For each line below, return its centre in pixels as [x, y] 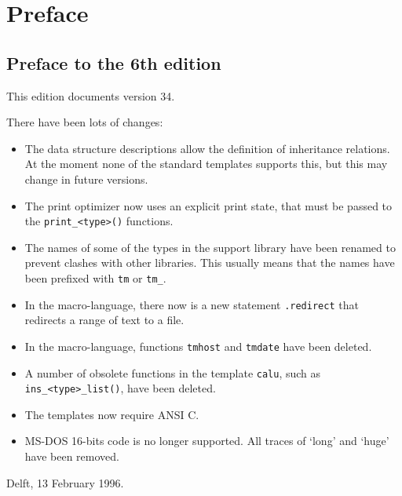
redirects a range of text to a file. [104, 320]
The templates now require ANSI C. [112, 414]
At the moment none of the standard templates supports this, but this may [206, 164]
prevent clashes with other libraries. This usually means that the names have [210, 263]
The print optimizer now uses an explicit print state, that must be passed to [208, 205]
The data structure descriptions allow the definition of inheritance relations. [207, 148]
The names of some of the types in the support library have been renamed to [210, 247]
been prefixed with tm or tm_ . [95, 277]
